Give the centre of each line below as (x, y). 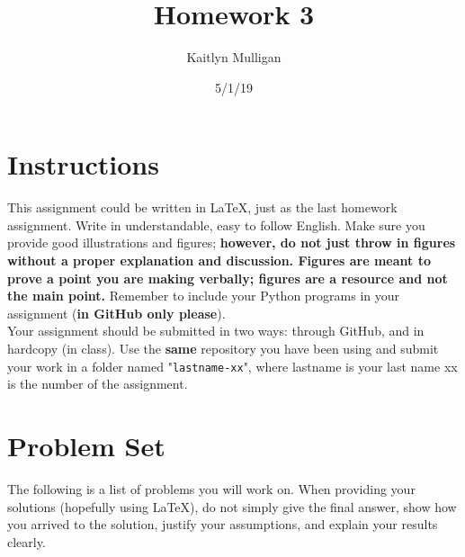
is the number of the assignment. (98, 384)
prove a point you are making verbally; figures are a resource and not (228, 278)
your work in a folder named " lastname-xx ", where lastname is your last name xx (232, 366)
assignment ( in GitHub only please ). (116, 313)
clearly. (27, 541)
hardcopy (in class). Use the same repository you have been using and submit (223, 348)
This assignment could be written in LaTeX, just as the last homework (202, 207)
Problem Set (86, 446)
